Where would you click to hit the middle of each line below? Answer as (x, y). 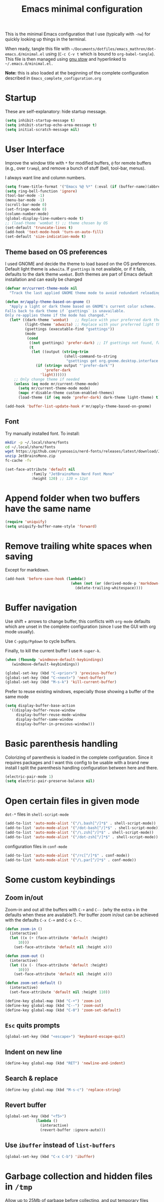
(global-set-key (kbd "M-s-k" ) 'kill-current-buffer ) (61, 682)
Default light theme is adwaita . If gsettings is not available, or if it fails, (76, 269)
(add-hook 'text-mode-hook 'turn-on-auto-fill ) (54, 232)
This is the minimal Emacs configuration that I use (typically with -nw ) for (78, 34)
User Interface (35, 149)
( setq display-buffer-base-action (40, 706)
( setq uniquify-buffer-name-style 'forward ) (51, 526)
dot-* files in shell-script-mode (37, 814)
